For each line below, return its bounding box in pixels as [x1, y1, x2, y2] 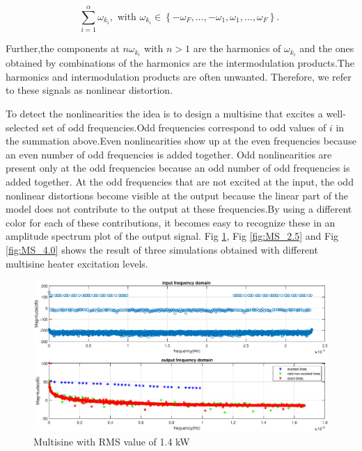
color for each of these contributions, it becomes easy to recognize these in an [6, 215, 336, 229]
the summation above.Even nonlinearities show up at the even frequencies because [6, 133, 356, 148]
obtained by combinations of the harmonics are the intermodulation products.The [6, 56, 354, 70]
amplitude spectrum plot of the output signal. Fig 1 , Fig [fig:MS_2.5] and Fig [6, 229, 339, 243]
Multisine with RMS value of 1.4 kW [33, 434, 190, 448]
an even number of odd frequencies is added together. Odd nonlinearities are [6, 147, 332, 161]
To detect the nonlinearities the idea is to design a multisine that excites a [6, 106, 323, 120]
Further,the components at [6, 41, 120, 56]
